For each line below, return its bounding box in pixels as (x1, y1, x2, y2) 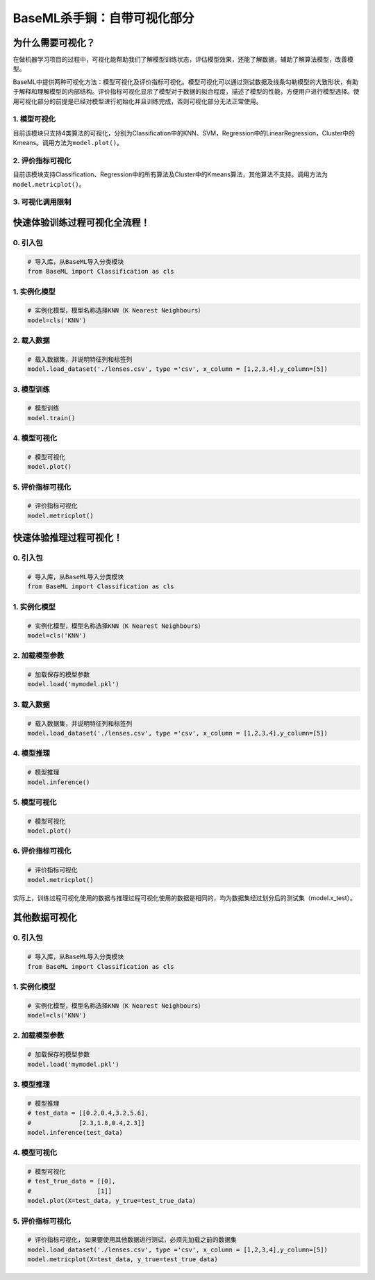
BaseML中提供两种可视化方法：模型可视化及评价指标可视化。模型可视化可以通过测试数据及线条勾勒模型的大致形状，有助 (12, 77, 359, 86)
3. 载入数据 (12, 699, 50, 709)
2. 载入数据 (12, 335, 50, 345)
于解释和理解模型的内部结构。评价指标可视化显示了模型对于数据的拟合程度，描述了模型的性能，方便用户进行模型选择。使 (12, 88, 360, 96)
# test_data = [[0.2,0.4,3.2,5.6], (27, 1109, 149, 1117)
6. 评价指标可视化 (12, 846, 72, 856)
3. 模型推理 (12, 1079, 50, 1089)
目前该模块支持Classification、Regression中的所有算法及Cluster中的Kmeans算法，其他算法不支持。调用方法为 (12, 170, 328, 178)
